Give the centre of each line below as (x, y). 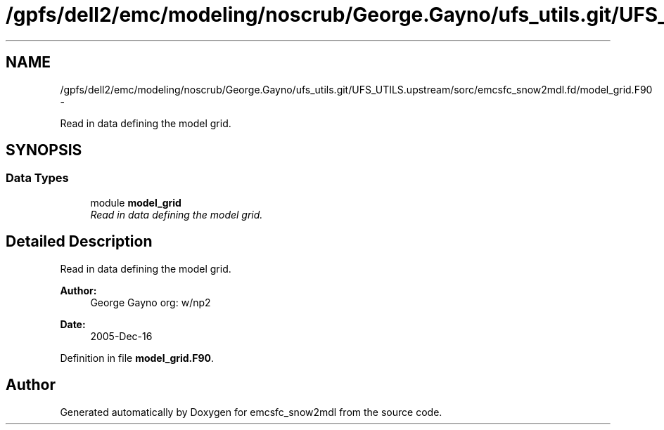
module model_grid (136, 202)
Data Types (37, 178)
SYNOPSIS (44, 150)
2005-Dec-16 (121, 336)
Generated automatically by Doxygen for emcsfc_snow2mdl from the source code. (251, 412)
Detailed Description (79, 242)
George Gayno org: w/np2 (151, 302)
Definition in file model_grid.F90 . (137, 358)
